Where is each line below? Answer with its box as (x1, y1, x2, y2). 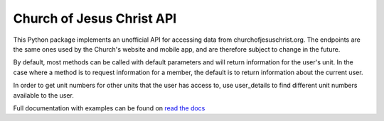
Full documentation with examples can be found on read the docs (13, 103, 206, 113)
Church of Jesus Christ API (13, 11, 177, 26)
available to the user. (13, 91, 75, 99)
